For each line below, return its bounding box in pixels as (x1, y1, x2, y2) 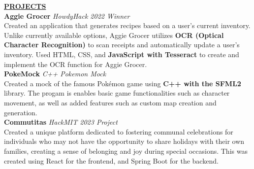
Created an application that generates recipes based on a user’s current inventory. (4, 20, 251, 31)
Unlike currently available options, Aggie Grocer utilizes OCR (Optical (4, 30, 224, 40)
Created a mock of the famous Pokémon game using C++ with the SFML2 (4, 78, 241, 88)
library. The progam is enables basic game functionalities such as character (4, 88, 230, 98)
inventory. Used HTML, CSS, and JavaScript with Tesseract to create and (4, 49, 239, 59)
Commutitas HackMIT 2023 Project (4, 117, 118, 127)
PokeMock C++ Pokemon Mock (4, 68, 106, 79)
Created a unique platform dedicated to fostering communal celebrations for (4, 126, 233, 136)
